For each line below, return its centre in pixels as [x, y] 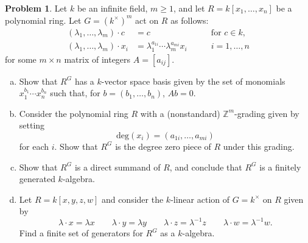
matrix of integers [97, 59]
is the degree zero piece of [163, 146]
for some [21, 59]
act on [147, 20]
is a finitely [280, 167]
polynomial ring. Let [43, 20]
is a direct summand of [117, 167]
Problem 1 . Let [36, 8]
